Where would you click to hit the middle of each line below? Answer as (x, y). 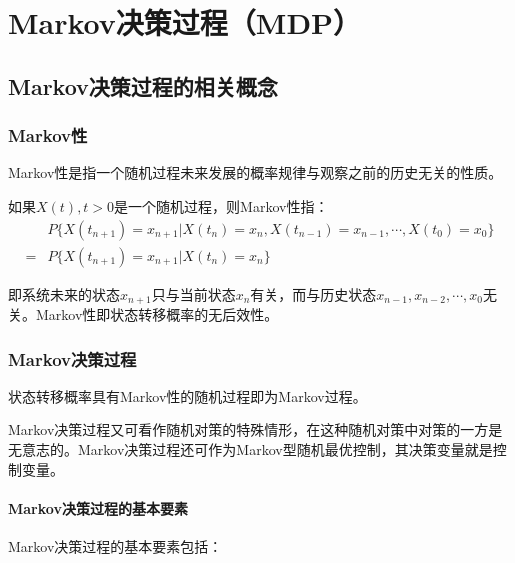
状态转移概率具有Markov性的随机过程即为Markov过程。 (187, 395)
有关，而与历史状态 (313, 293)
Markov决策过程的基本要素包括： (115, 546)
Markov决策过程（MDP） (185, 22)
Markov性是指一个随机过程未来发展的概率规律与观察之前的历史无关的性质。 (255, 172)
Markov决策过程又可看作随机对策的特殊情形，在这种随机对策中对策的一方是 (255, 429)
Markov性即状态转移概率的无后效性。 (157, 314)
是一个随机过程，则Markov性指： (221, 205)
